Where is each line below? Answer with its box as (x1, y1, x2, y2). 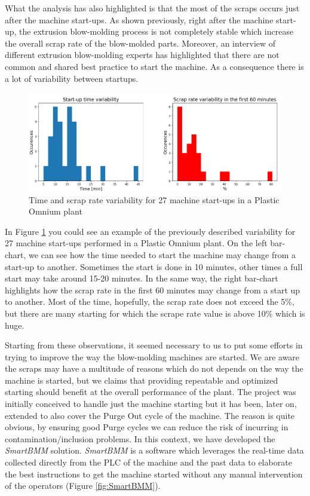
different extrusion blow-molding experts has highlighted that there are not (5, 48, 280, 61)
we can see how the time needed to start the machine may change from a (29, 248, 296, 261)
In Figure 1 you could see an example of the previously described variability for (5, 225, 296, 237)
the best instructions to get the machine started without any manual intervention (5, 467, 303, 480)
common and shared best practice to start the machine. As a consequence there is (5, 60, 304, 72)
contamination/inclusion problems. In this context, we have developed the (5, 432, 275, 445)
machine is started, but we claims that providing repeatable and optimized (5, 373, 278, 386)
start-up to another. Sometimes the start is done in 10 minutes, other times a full (5, 260, 303, 273)
